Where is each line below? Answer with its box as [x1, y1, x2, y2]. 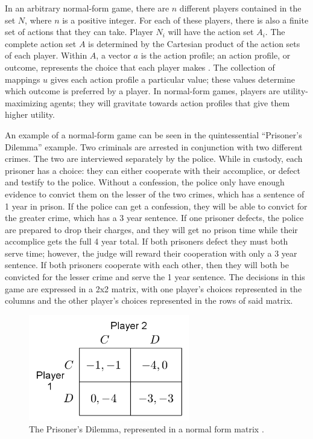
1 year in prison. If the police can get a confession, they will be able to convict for [5, 199, 308, 212]
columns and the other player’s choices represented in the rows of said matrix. [5, 294, 293, 307]
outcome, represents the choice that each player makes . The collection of [5, 60, 275, 73]
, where [25, 13, 52, 26]
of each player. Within [5, 49, 87, 62]
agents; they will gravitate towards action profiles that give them [50, 96, 290, 109]
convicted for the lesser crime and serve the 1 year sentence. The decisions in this [5, 271, 305, 283]
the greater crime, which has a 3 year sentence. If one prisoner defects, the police [5, 211, 304, 224]
